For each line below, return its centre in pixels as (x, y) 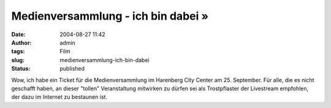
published (72, 69)
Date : (18, 34)
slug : (18, 60)
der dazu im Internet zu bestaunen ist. (59, 97)
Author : (21, 42)
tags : (18, 52)
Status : (21, 69)
